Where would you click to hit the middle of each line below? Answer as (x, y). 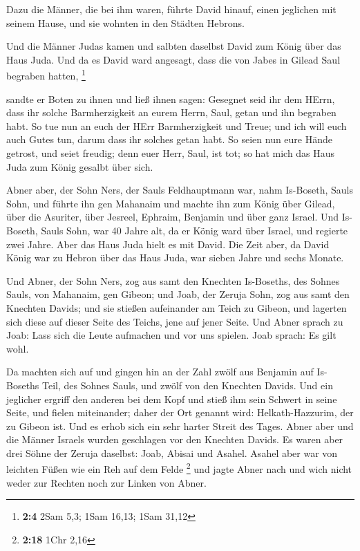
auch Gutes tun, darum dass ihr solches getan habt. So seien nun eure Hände (170, 139)
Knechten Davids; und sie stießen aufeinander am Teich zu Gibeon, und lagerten (177, 307)
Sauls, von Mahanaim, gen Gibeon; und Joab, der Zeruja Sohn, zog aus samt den (178, 294)
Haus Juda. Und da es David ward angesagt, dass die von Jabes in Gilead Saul (173, 59)
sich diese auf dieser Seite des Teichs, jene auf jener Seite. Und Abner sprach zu (175, 321)
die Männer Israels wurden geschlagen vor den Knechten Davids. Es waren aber (175, 439)
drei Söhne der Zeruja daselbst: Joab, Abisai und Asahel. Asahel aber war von (172, 452)
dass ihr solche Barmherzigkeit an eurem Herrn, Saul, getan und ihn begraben (171, 112)
